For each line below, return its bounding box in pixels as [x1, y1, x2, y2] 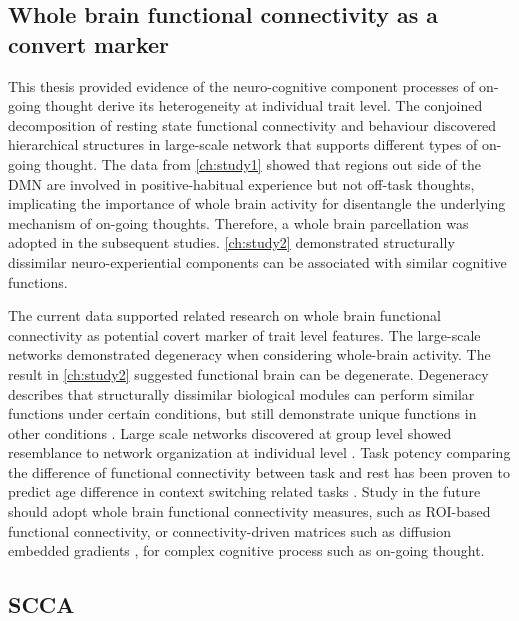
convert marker [8, 28, 169, 59]
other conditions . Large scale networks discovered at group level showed [8, 422, 452, 443]
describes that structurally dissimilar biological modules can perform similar [8, 383, 475, 404]
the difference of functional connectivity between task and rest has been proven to [8, 461, 510, 482]
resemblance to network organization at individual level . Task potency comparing [8, 442, 511, 463]
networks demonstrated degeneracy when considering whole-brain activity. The [8, 344, 491, 365]
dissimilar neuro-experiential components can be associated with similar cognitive [8, 251, 507, 272]
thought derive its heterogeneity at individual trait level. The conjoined [45, 95, 483, 116]
